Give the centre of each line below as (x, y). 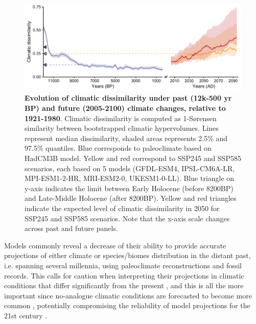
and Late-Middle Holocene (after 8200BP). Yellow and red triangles (131, 198)
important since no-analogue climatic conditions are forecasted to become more (128, 295)
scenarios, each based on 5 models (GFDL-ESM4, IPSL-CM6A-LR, (130, 168)
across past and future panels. (71, 228)
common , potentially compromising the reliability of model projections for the (127, 305)
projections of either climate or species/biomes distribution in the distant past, (127, 255)
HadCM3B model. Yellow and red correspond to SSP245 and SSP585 (133, 158)
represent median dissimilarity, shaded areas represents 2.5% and (126, 138)
